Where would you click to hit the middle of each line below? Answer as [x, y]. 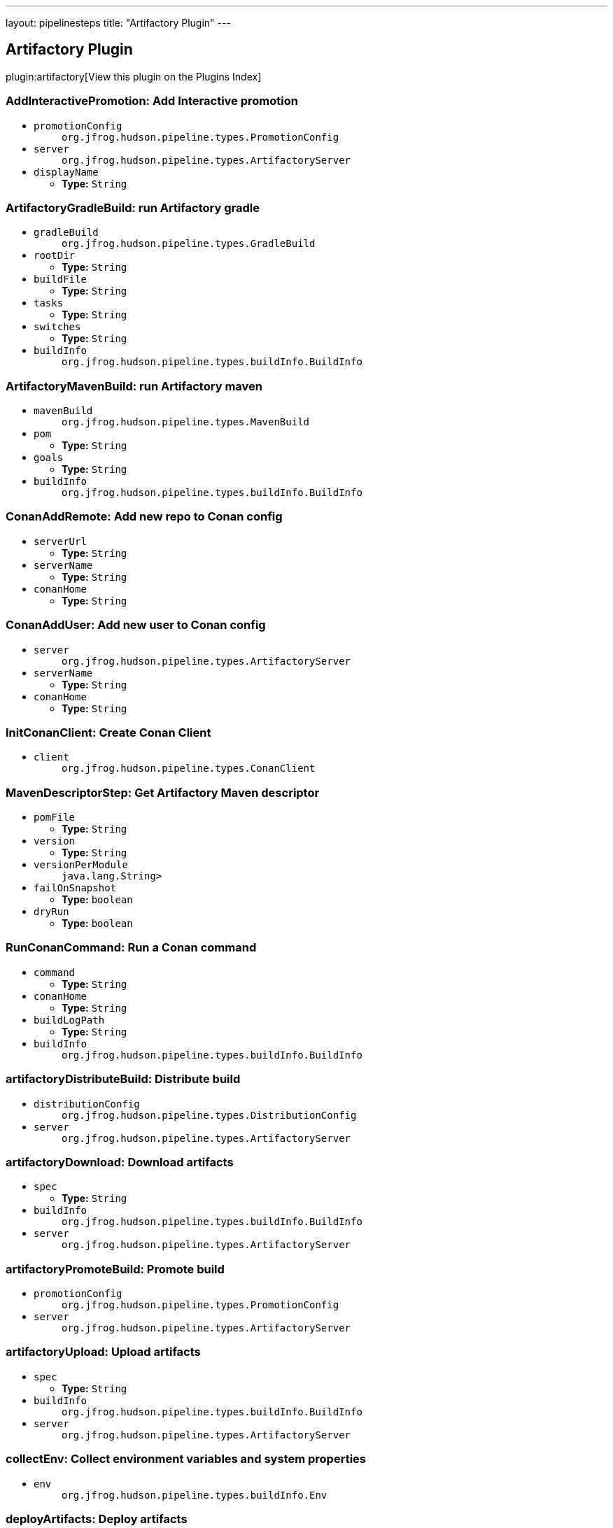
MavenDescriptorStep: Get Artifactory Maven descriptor [163, 792]
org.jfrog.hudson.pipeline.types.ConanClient [189, 769]
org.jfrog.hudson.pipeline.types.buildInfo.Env [195, 1495]
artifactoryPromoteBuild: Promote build [115, 1269]
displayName [66, 172]
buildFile [60, 280]
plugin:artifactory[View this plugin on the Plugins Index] [134, 76]
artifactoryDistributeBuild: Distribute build [123, 1079]
